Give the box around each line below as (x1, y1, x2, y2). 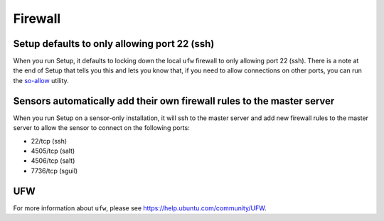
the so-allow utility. (13, 76, 69, 85)
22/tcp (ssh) (31, 136, 68, 145)
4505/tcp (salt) (31, 146, 75, 155)
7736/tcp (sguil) (31, 166, 78, 175)
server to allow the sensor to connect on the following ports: (13, 124, 190, 132)
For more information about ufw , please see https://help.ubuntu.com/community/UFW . (13, 203, 267, 212)
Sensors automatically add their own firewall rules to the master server (13, 95, 335, 107)
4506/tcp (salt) (31, 156, 75, 165)
